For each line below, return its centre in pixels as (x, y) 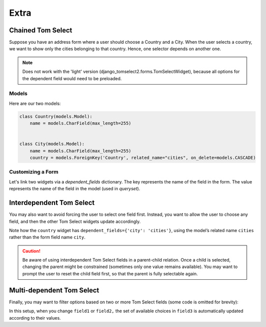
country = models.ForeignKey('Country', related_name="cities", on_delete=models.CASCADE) (143, 158)
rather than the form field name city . (47, 237)
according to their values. (35, 318)
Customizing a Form (34, 172)
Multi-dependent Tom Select (54, 290)
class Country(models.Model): (56, 116)
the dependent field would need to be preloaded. (72, 78)
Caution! (32, 251)
